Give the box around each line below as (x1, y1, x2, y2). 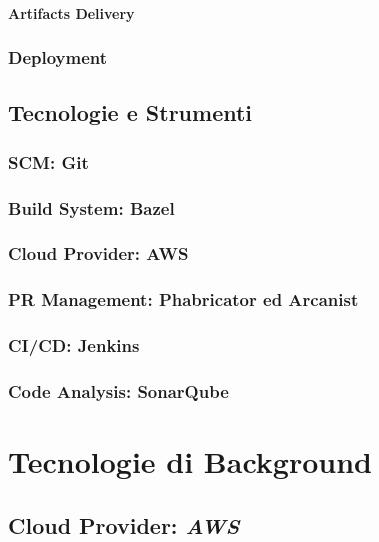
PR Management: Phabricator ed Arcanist (8, 287, 359, 312)
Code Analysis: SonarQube (8, 378, 229, 403)
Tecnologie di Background (8, 441, 372, 482)
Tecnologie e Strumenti (8, 97, 253, 128)
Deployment (8, 45, 108, 70)
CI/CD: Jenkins (8, 333, 140, 358)
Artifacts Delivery (8, 2, 135, 23)
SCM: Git (8, 149, 89, 174)
